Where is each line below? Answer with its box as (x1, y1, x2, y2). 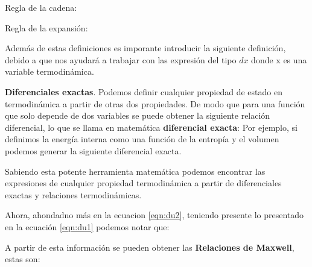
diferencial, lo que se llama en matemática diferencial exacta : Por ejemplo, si (5, 121, 298, 133)
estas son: (5, 253, 40, 265)
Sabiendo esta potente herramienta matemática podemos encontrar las (5, 165, 266, 177)
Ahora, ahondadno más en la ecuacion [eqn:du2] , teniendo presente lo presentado (5, 209, 304, 221)
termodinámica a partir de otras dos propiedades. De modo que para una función (5, 97, 305, 110)
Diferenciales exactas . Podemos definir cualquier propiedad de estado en (5, 85, 282, 98)
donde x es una (251, 53, 307, 66)
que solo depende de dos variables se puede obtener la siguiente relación (5, 109, 270, 122)
